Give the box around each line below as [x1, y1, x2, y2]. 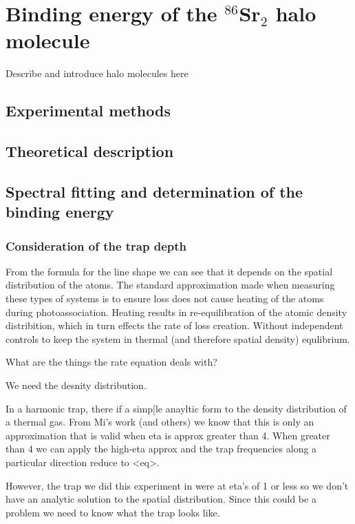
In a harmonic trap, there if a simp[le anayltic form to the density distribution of [6, 401, 347, 415]
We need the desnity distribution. [6, 378, 147, 392]
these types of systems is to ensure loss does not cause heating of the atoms [6, 291, 324, 306]
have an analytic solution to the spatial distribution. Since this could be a [6, 492, 316, 506]
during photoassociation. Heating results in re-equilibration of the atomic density [6, 304, 347, 319]
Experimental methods [6, 100, 171, 121]
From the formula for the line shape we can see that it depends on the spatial [6, 264, 333, 278]
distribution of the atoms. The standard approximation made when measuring [6, 277, 335, 292]
